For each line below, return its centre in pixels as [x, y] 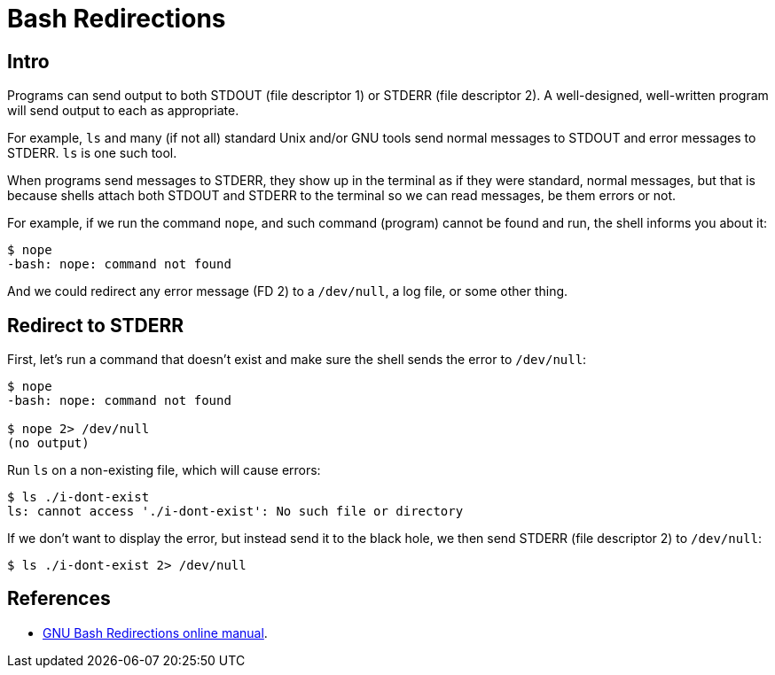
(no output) [48, 443]
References [59, 599]
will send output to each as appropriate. [123, 111]
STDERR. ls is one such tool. [92, 153]
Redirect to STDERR [95, 325]
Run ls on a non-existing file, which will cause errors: [164, 470]
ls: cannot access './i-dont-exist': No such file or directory [235, 512]
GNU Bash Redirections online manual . [155, 632]
